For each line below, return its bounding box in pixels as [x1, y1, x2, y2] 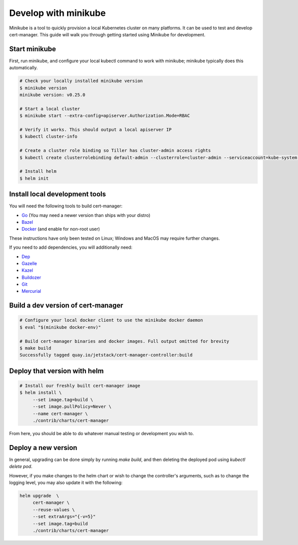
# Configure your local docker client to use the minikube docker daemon [19, 317, 203, 323]
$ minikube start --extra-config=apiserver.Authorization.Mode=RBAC [19, 113, 190, 119]
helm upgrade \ [19, 493, 60, 499]
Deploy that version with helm [9, 366, 104, 375]
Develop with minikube [9, 7, 106, 18]
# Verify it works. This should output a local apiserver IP [19, 127, 172, 132]
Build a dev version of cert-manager [9, 301, 124, 310]
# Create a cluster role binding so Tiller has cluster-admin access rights [19, 148, 211, 154]
